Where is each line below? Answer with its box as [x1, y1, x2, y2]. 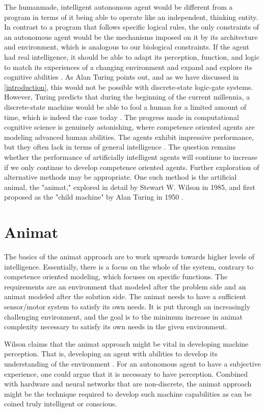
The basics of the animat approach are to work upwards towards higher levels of [4, 251, 254, 261]
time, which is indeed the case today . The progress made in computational [4, 111, 239, 122]
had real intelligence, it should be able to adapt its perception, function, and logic [4, 51, 260, 62]
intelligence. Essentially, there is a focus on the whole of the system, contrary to [4, 261, 254, 272]
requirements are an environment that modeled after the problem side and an [4, 281, 246, 292]
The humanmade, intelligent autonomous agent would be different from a [4, 2, 233, 12]
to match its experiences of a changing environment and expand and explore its [4, 61, 252, 72]
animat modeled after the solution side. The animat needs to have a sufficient [4, 291, 246, 302]
